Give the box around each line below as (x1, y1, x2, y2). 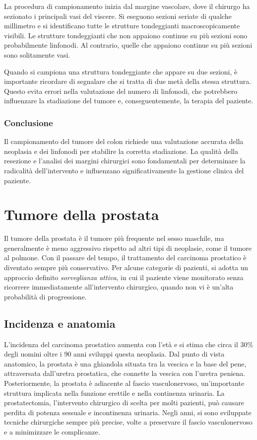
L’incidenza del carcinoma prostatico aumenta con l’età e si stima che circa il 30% (4, 339, 254, 349)
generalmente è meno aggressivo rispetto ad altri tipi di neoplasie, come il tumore (4, 242, 252, 253)
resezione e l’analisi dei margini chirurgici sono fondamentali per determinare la (4, 155, 246, 166)
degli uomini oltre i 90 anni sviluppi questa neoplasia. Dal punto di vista (4, 349, 225, 359)
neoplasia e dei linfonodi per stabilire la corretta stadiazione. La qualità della (4, 146, 238, 156)
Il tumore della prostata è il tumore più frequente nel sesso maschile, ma (4, 233, 224, 243)
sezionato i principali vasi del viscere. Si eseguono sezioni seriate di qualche (4, 10, 232, 21)
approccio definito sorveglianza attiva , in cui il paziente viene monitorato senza (4, 272, 244, 282)
